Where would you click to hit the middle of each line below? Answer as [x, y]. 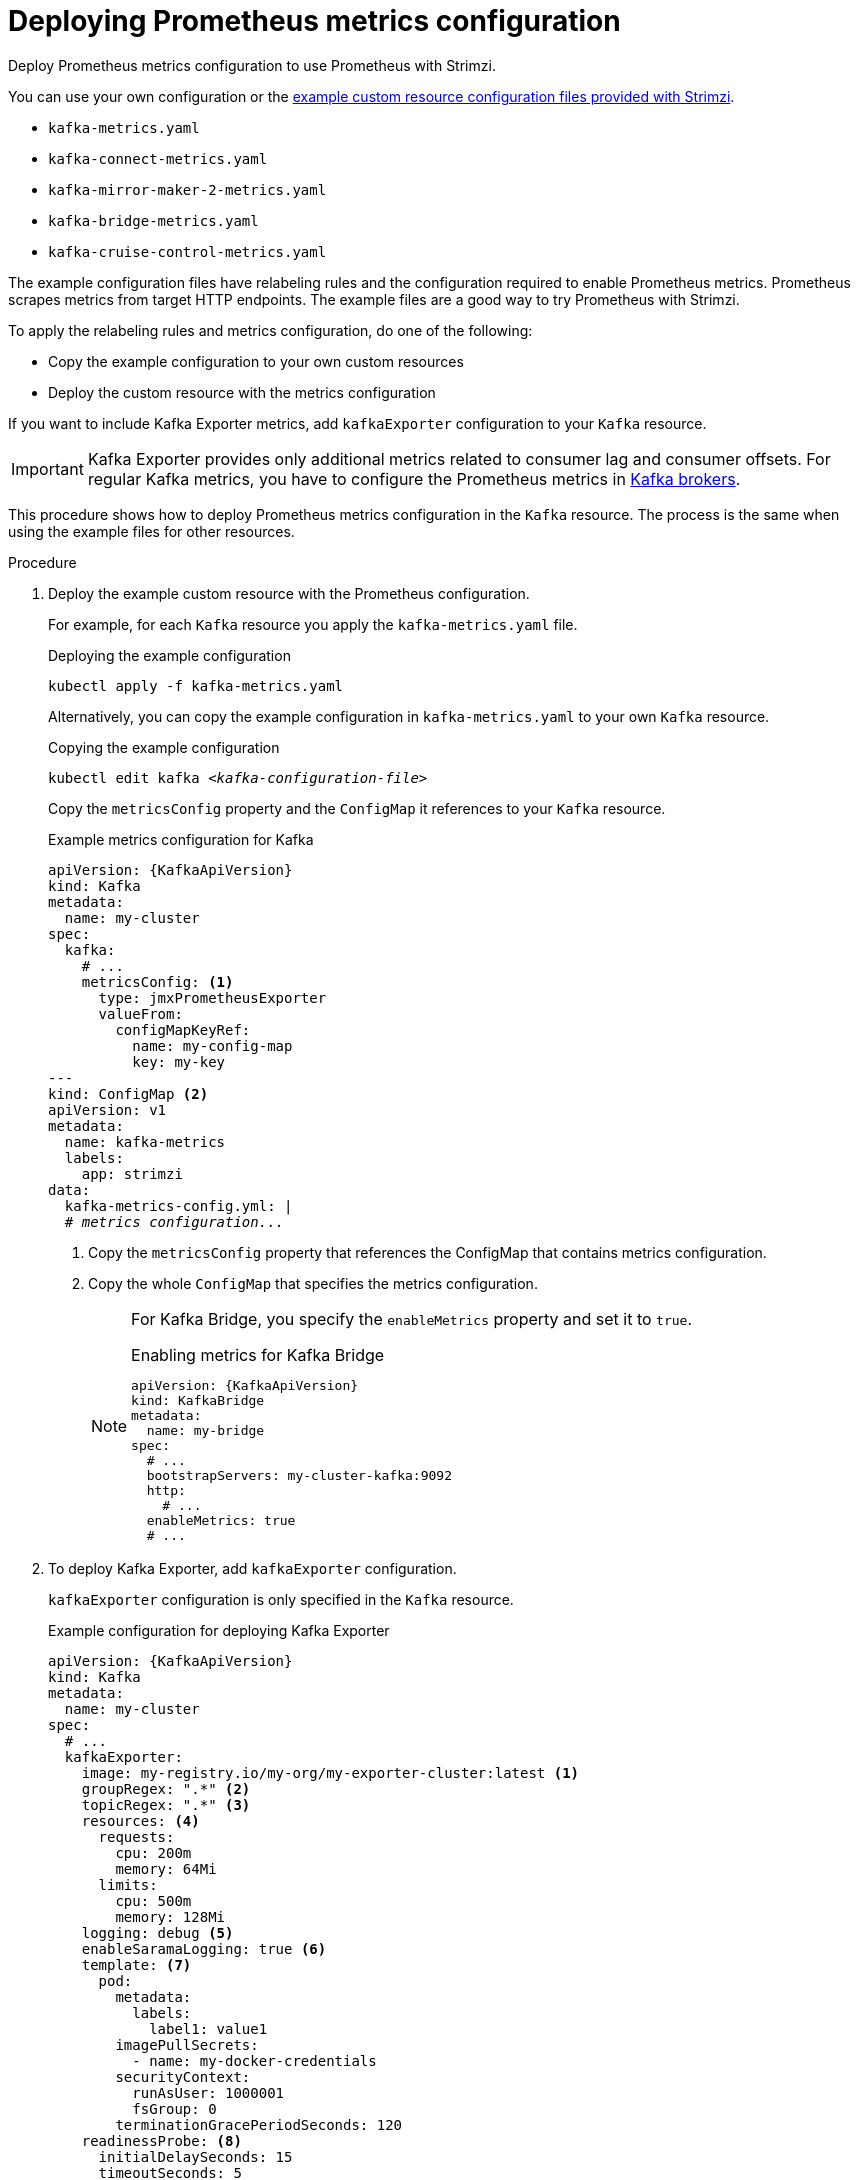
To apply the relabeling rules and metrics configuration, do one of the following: [270, 330]
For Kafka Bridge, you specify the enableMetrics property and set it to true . [412, 1318]
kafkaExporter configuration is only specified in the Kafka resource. [281, 1599]
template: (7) [136, 1964]
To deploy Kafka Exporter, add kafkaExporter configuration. [252, 1568]
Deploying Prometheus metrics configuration [314, 21]
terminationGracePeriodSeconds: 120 [259, 2124]
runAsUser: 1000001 [208, 2092]
